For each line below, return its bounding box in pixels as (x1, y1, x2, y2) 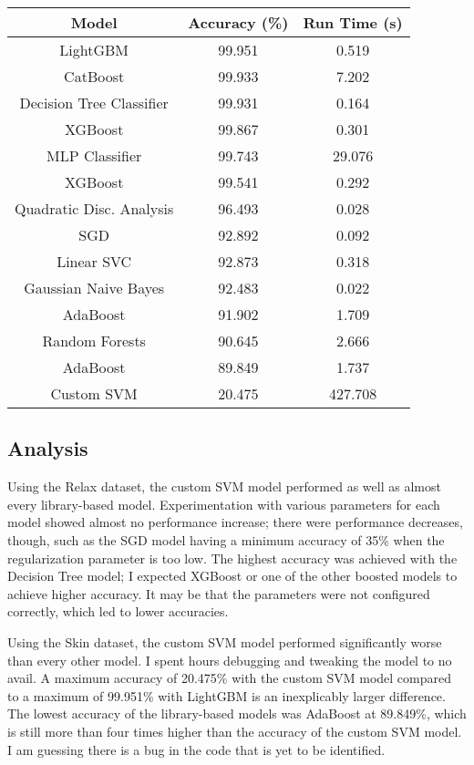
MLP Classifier (46, 145, 142, 166)
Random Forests (42, 330, 146, 351)
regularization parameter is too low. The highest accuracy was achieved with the (7, 548, 458, 567)
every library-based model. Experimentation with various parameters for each (7, 494, 440, 513)
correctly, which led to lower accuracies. (7, 602, 229, 621)
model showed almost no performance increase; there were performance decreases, (7, 512, 463, 532)
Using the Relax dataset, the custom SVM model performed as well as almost (7, 477, 441, 496)
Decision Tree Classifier (19, 92, 169, 113)
